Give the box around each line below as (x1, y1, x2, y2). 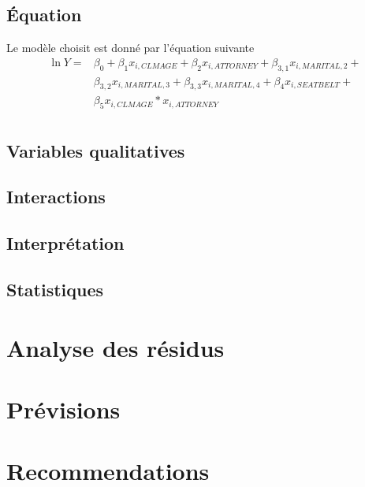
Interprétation (6, 231, 125, 255)
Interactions (6, 184, 106, 209)
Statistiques (6, 277, 104, 302)
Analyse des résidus (6, 331, 225, 363)
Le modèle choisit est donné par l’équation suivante (6, 39, 255, 56)
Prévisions (6, 393, 121, 425)
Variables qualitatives (6, 138, 185, 162)
